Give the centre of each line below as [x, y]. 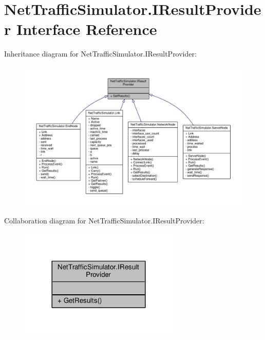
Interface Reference [87, 29]
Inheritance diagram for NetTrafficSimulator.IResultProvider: [100, 54]
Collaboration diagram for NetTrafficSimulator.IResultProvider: [104, 220]
